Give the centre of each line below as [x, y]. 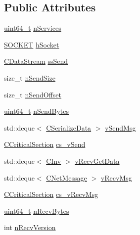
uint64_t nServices [33, 28]
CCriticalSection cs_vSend [45, 144]
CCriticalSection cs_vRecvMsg [51, 194]
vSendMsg [120, 127]
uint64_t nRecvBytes [37, 211]
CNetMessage [67, 177]
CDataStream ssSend [36, 61]
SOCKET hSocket [32, 44]
